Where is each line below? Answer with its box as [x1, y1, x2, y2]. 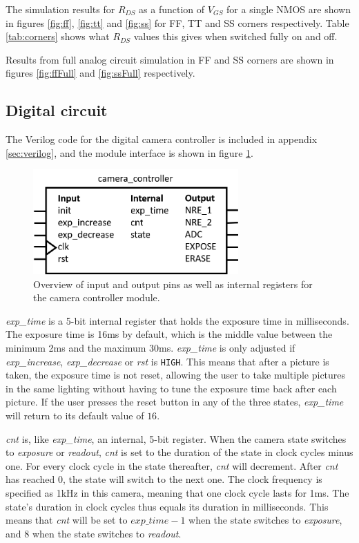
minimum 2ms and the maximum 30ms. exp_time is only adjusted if [6, 341, 295, 355]
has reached [6, 472, 55, 486]
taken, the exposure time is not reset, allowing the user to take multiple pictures [6, 368, 346, 382]
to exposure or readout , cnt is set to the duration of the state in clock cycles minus [6, 445, 353, 459]
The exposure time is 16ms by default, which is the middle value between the [6, 327, 333, 341]
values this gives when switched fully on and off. [133, 29, 338, 44]
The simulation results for [6, 2, 115, 16]
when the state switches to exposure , [188, 513, 342, 527]
